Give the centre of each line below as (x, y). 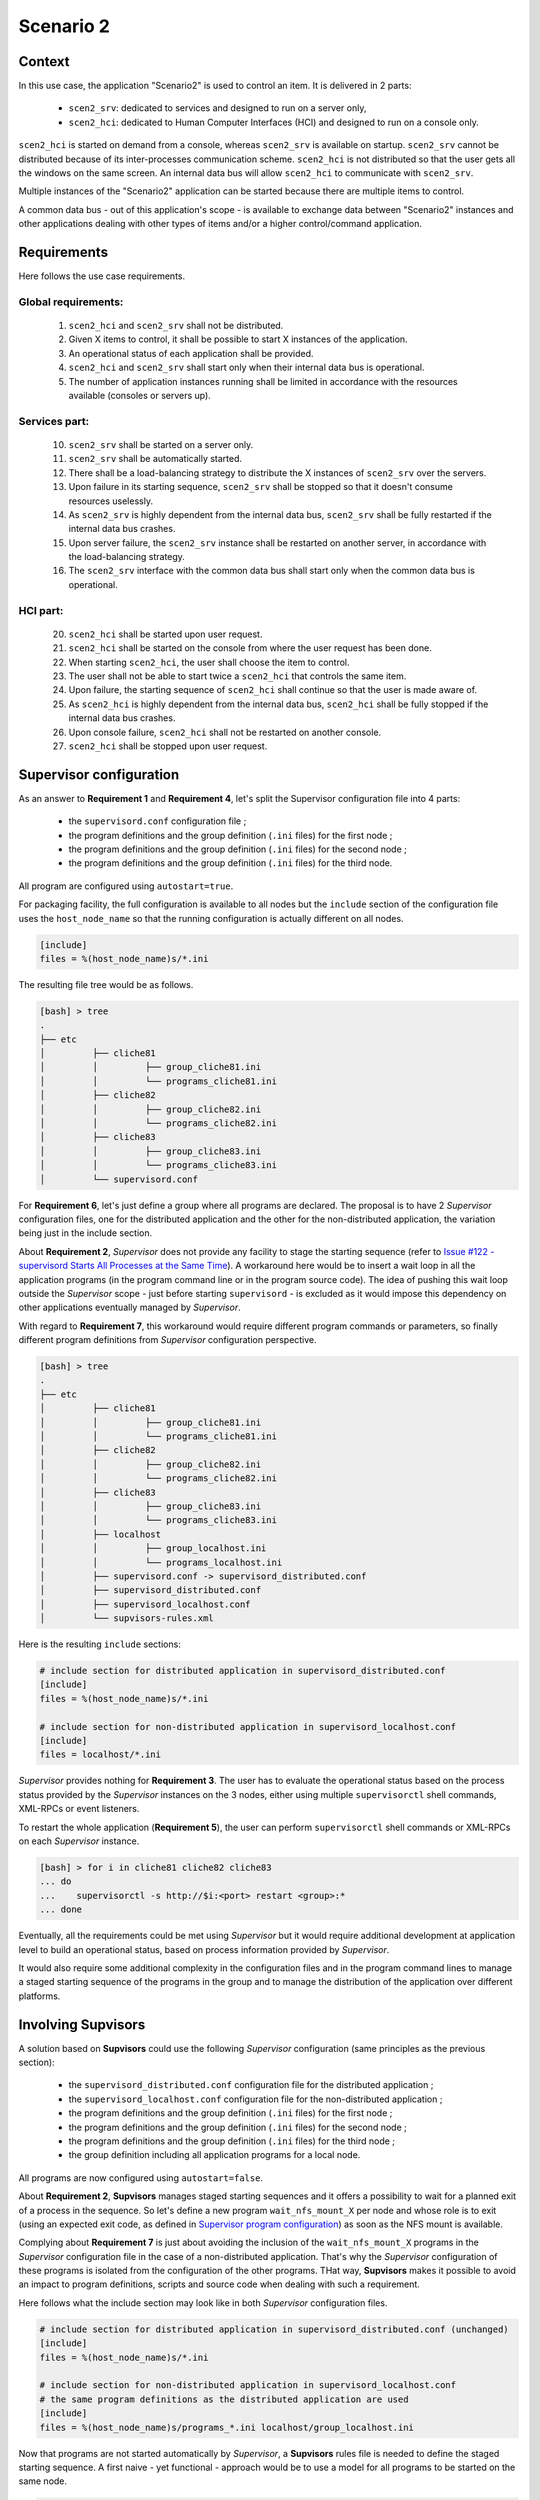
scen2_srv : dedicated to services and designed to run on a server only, (217, 108)
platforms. (39, 1996)
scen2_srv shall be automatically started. (155, 459)
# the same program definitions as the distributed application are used (224, 2399)
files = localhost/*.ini (100, 1754)
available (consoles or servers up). (140, 395)
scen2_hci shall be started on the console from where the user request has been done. (250, 648)
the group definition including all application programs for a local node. (214, 2155)
